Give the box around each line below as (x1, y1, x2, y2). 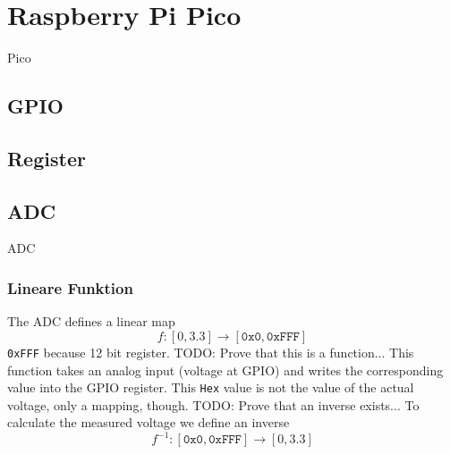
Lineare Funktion (7, 277, 133, 298)
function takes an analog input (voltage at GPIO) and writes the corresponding (7, 360, 444, 379)
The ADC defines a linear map (7, 312, 175, 331)
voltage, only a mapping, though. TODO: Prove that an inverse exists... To (7, 395, 420, 414)
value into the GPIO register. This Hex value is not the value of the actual (7, 378, 414, 397)
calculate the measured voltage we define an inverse (7, 413, 290, 432)
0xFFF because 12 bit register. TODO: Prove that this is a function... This (7, 342, 414, 361)
